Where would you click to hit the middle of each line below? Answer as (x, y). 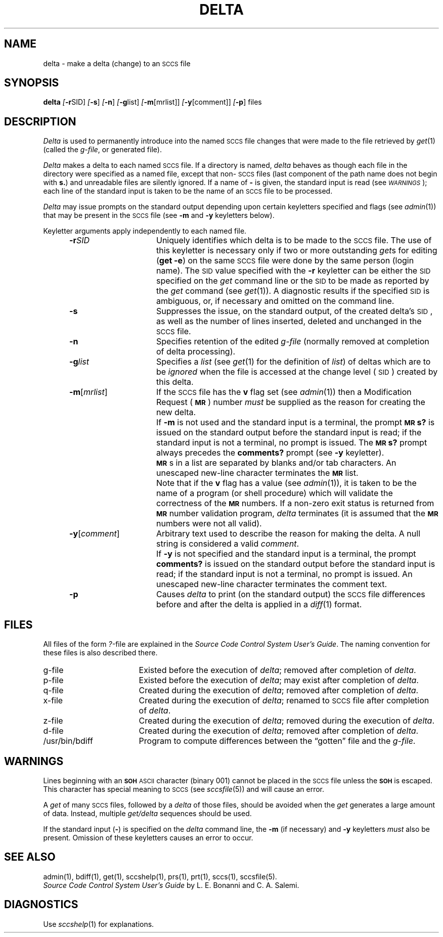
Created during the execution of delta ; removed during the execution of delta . (287, 721)
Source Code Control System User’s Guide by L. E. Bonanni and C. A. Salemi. (171, 885)
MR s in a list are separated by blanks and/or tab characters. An (276, 463)
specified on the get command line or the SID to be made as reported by (293, 281)
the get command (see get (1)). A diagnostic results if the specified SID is (293, 291)
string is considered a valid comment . (228, 544)
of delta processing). (196, 352)
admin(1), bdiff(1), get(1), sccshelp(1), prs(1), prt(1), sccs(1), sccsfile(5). (160, 876)
